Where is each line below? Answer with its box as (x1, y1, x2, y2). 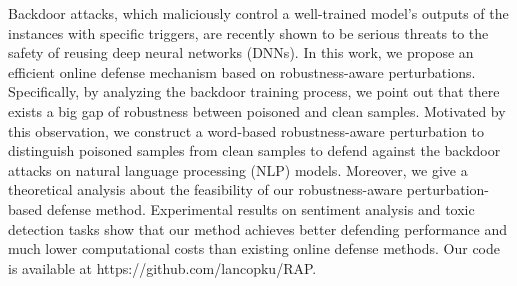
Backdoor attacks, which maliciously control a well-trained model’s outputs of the (8, 3, 509, 23)
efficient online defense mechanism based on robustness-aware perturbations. (8, 61, 476, 82)
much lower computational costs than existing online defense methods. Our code (8, 238, 500, 259)
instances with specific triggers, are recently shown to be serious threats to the (8, 22, 489, 43)
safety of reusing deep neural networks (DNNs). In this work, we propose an (8, 42, 474, 63)
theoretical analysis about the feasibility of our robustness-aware (8, 179, 403, 200)
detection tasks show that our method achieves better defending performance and (8, 218, 508, 239)
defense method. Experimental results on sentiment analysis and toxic (46, 198, 475, 219)
